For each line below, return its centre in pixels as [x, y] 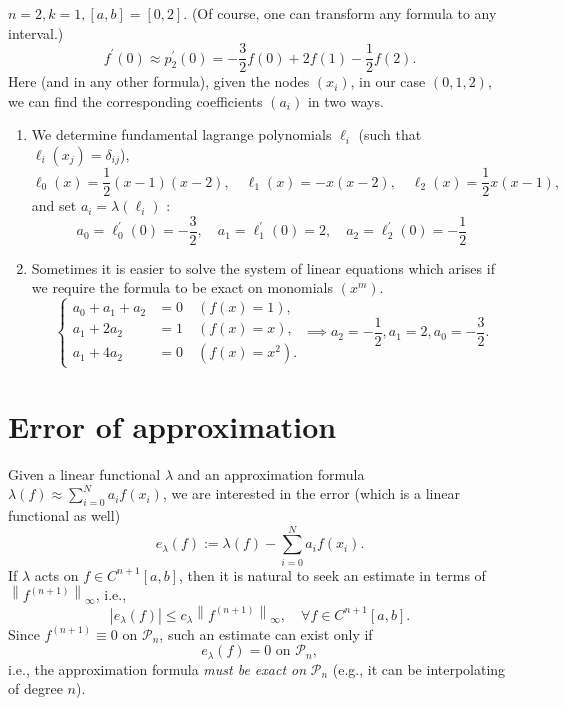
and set [54, 205]
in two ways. [345, 100]
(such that [390, 134]
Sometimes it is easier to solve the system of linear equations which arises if [263, 267]
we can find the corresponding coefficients [135, 100]
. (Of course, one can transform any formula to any [340, 13]
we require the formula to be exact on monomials [182, 287]
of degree [35, 688]
